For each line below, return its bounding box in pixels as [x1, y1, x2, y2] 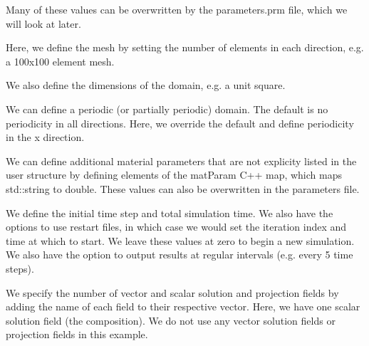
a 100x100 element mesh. [6, 53, 115, 68]
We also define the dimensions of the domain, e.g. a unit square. [6, 78, 286, 93]
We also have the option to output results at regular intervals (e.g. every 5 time [6, 247, 353, 262]
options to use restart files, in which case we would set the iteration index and [6, 219, 347, 234]
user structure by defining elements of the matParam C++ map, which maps [6, 167, 342, 182]
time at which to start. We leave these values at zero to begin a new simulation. [6, 233, 355, 248]
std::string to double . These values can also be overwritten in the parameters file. [6, 181, 360, 196]
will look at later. [6, 16, 81, 31]
